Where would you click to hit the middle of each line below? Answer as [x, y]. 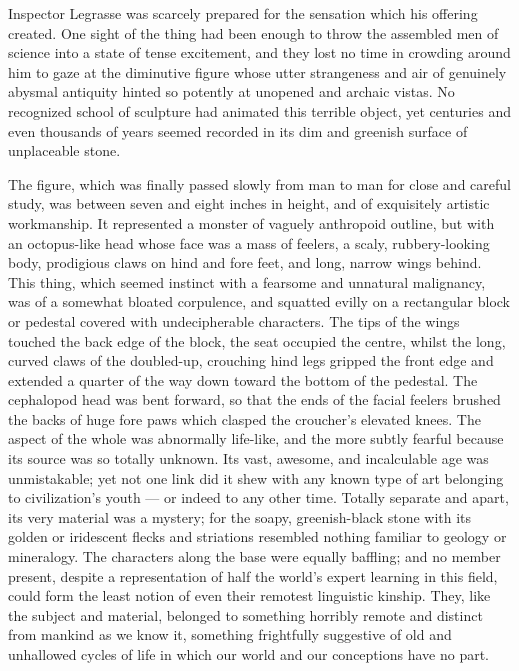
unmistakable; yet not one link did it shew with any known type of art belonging [256, 477]
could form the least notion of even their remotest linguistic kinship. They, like [249, 595]
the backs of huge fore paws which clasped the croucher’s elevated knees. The [244, 418]
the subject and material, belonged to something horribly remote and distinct [245, 614]
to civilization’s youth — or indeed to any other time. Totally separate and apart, [258, 497]
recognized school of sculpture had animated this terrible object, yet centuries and [259, 110]
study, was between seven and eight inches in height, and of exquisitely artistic [249, 203]
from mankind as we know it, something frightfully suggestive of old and [230, 634]
